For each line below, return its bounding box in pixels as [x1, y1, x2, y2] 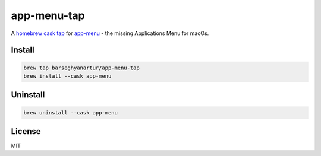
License [11, 126, 41, 136]
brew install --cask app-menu [23, 72, 112, 79]
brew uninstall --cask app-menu [23, 109, 118, 116]
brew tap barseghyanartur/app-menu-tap [23, 64, 140, 71]
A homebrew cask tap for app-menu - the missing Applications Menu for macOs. [11, 30, 209, 37]
